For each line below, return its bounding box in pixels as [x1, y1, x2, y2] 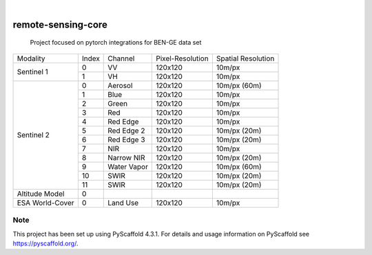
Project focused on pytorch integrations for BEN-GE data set [30, 38, 202, 47]
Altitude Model [17, 189, 65, 199]
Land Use [107, 198, 139, 208]
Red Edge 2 [107, 126, 145, 135]
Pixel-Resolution [156, 54, 209, 63]
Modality [17, 54, 45, 63]
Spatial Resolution [216, 54, 275, 63]
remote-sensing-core [12, 19, 108, 30]
